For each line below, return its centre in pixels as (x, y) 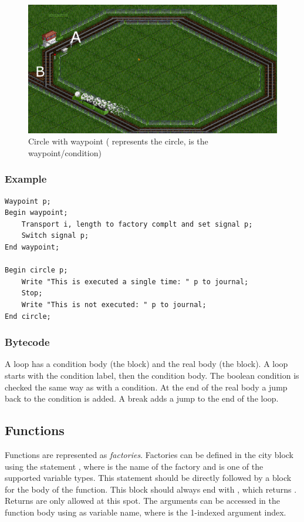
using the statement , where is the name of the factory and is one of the (134, 466)
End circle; (28, 316)
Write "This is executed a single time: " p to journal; (135, 282)
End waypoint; (32, 247)
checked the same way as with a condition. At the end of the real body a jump (146, 387)
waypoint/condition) (65, 152)
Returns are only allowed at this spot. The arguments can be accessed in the (142, 501)
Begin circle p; (36, 270)
